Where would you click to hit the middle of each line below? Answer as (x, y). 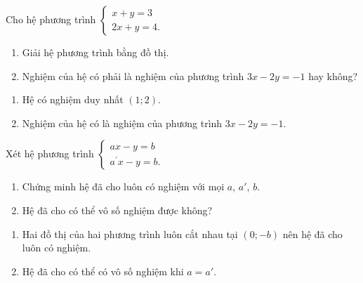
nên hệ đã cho (312, 233)
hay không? (333, 75)
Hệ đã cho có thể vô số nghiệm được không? (117, 210)
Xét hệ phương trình (50, 153)
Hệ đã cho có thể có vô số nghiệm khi (103, 271)
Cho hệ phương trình (51, 19)
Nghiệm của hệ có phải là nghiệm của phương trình (133, 75)
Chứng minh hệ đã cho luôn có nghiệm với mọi (123, 186)
